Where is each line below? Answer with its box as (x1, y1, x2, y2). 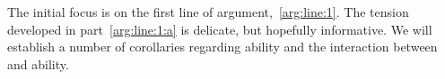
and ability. (7, 54, 69, 73)
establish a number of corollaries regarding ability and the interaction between (7, 37, 438, 56)
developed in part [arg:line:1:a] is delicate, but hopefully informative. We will (7, 20, 432, 38)
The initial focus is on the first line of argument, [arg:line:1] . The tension (7, 3, 409, 20)
